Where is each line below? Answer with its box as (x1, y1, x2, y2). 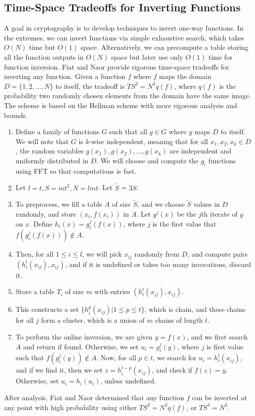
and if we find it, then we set (15, 365, 103, 375)
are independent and (169, 146, 232, 156)
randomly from (134, 249, 180, 259)
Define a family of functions (15, 126, 100, 137)
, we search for (152, 352, 197, 363)
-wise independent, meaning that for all (89, 136, 208, 146)
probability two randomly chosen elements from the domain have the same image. (4, 90, 251, 101)
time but (29, 42, 55, 52)
